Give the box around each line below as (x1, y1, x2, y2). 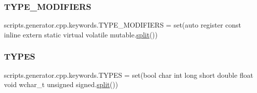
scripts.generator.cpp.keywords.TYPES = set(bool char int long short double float (4, 69, 254, 80)
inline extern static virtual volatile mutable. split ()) (4, 29, 158, 39)
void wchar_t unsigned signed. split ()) (4, 79, 118, 90)
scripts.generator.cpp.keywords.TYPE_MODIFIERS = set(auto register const (4, 20, 242, 30)
